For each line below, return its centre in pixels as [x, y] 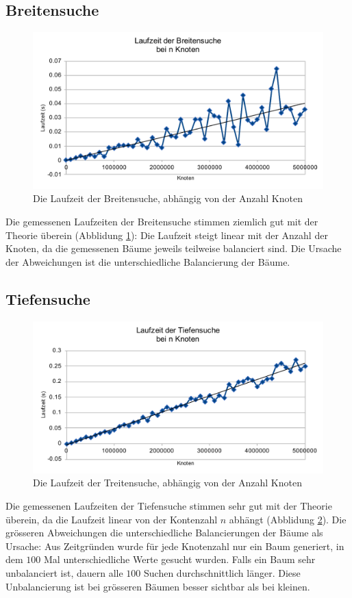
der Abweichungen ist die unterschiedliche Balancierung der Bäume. [148, 261]
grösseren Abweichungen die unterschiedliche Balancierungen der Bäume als [164, 533]
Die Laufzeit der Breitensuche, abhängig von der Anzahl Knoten [168, 198]
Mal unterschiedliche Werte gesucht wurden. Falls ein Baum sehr [179, 559]
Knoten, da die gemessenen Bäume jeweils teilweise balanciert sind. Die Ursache [174, 248]
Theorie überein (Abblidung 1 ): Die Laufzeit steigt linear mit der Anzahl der [167, 235]
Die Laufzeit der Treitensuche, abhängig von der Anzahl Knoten [167, 483]
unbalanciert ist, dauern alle [64, 573]
